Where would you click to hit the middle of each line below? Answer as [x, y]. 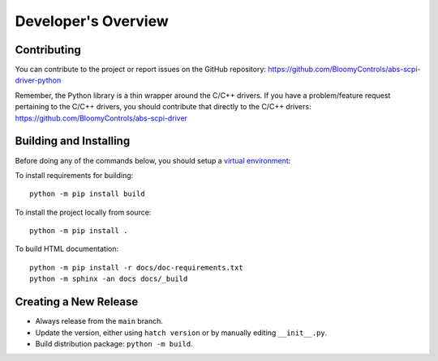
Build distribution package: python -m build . [114, 343]
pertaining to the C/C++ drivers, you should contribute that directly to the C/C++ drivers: [163, 107]
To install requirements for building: [74, 175]
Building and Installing [73, 141]
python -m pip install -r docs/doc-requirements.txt [136, 268]
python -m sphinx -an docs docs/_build [109, 279]
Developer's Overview [92, 21]
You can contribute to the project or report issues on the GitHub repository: [141, 70]
